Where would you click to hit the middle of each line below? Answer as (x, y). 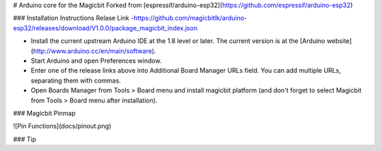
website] (339, 41)
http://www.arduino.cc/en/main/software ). (94, 51)
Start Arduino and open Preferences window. (96, 61)
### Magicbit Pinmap (44, 113)
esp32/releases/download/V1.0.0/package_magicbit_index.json (105, 28)
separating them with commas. (76, 80)
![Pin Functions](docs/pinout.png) (62, 126)
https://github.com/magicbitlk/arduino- (190, 18)
